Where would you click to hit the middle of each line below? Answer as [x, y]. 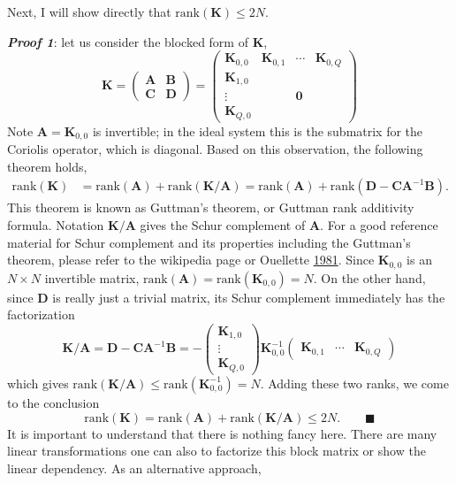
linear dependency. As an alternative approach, [134, 468]
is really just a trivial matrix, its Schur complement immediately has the [249, 297]
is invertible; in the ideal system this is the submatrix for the [258, 130]
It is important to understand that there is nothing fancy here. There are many [222, 433]
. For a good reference [379, 225]
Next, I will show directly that [89, 11]
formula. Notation [56, 225]
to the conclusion [53, 402]
